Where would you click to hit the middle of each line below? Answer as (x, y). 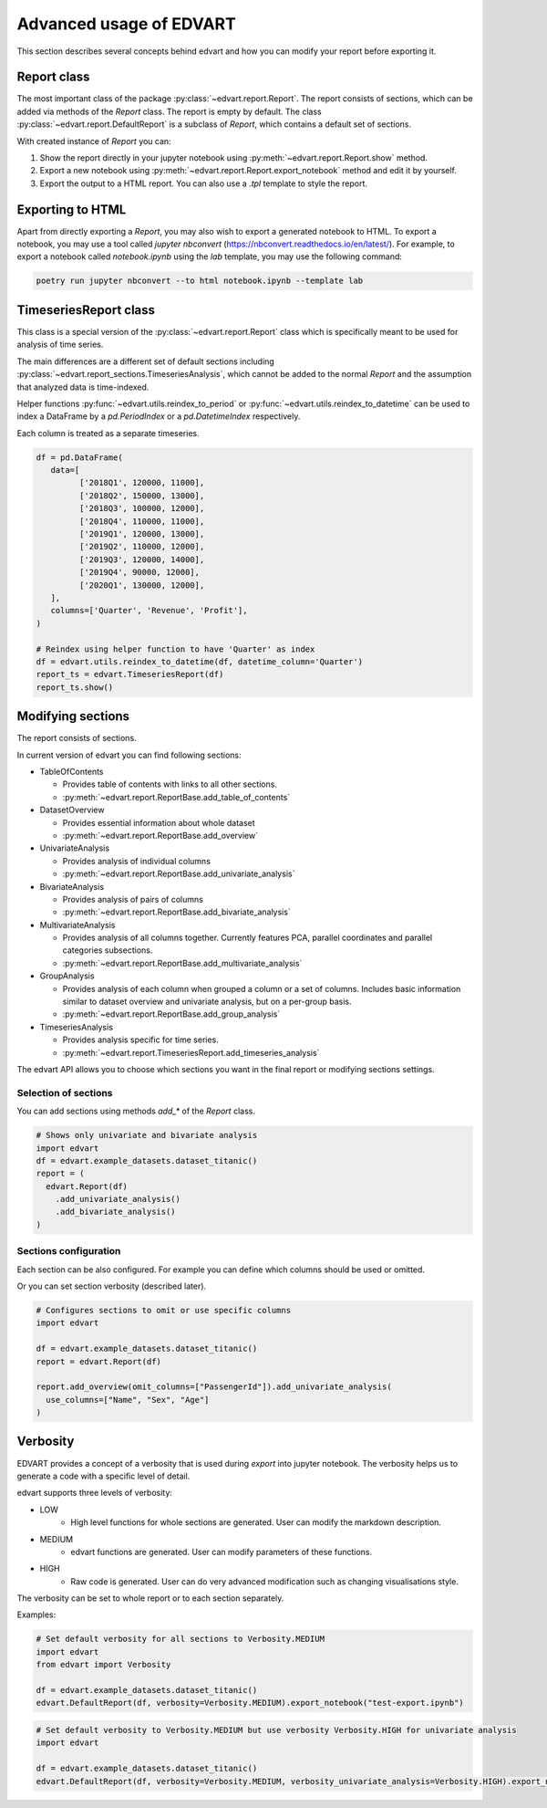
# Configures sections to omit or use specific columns (164, 1310)
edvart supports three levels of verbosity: (95, 1493)
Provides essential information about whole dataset (159, 822)
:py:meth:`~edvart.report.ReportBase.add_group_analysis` (171, 1014)
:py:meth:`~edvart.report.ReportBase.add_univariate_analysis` (179, 874)
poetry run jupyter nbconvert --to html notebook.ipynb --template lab (200, 281)
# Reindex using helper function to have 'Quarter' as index (175, 649)
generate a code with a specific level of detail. (103, 1476)
